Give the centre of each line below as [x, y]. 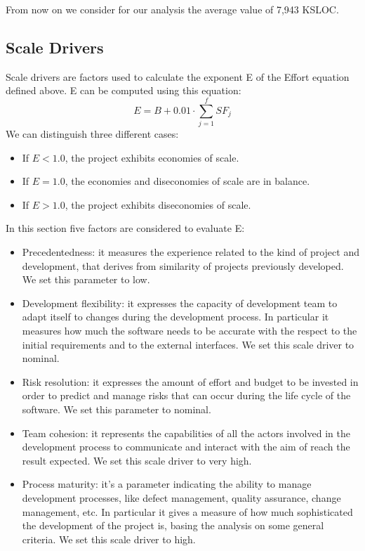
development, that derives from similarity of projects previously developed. [183, 265]
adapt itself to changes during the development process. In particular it [175, 317]
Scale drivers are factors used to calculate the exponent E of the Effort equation [178, 76]
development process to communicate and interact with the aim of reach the [186, 447]
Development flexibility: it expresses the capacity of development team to [180, 303]
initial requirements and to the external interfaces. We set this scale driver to [188, 344]
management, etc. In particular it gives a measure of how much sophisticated [187, 511]
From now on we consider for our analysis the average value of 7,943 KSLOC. [172, 9]
